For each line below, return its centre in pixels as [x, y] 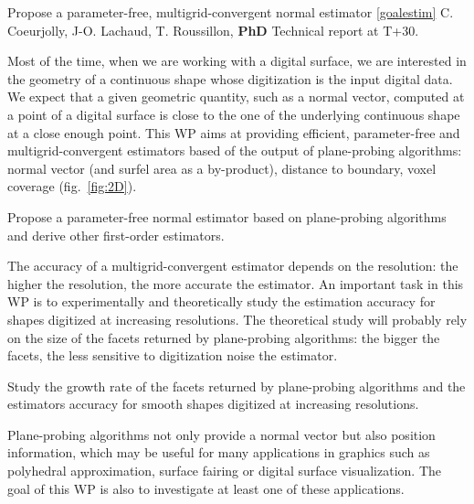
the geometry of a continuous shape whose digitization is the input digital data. [230, 78]
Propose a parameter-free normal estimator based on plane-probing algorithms [227, 216]
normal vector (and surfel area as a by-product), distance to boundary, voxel [222, 168]
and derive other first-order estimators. [116, 235]
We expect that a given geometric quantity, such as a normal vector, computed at [236, 97]
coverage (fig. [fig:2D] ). [72, 186]
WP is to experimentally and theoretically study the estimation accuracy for [221, 301]
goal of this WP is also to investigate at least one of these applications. [206, 488]
